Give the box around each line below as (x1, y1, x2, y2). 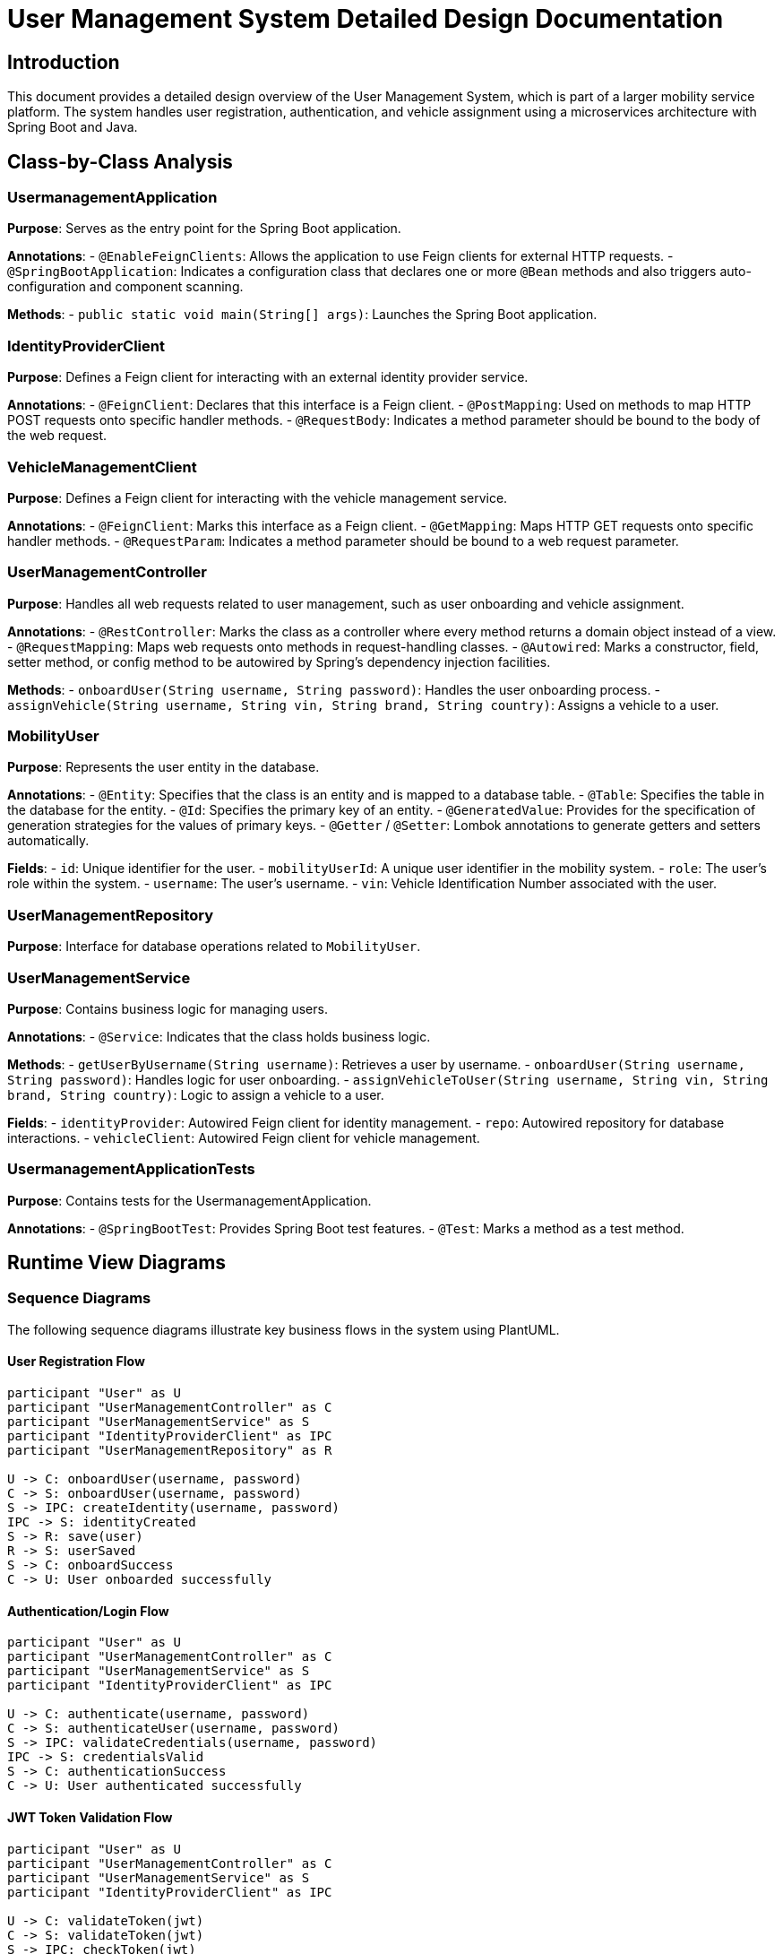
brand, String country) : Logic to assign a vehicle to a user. (7, 1086, 384, 1102)
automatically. (7, 833, 90, 849)
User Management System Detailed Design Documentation (7, 4, 724, 34)
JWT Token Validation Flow (7, 1809, 173, 1825)
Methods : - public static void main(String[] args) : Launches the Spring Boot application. (7, 307, 598, 323)
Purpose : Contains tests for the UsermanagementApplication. (7, 1192, 372, 1208)
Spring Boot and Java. (7, 119, 138, 135)
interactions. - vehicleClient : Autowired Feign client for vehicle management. (7, 1129, 480, 1146)
